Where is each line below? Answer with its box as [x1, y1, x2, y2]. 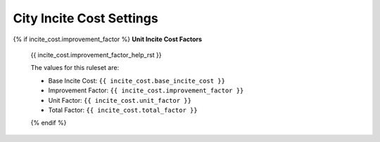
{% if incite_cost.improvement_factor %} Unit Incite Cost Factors [13, 35, 203, 43]
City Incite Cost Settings [13, 10, 158, 26]
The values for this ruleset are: [30, 64, 120, 72]
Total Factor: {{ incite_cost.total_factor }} [48, 106, 198, 114]
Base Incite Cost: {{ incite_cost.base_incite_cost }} [48, 76, 225, 85]
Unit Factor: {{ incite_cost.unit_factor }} [48, 96, 191, 104]
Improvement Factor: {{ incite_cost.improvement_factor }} [48, 86, 244, 94]
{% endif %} [30, 119, 67, 127]
